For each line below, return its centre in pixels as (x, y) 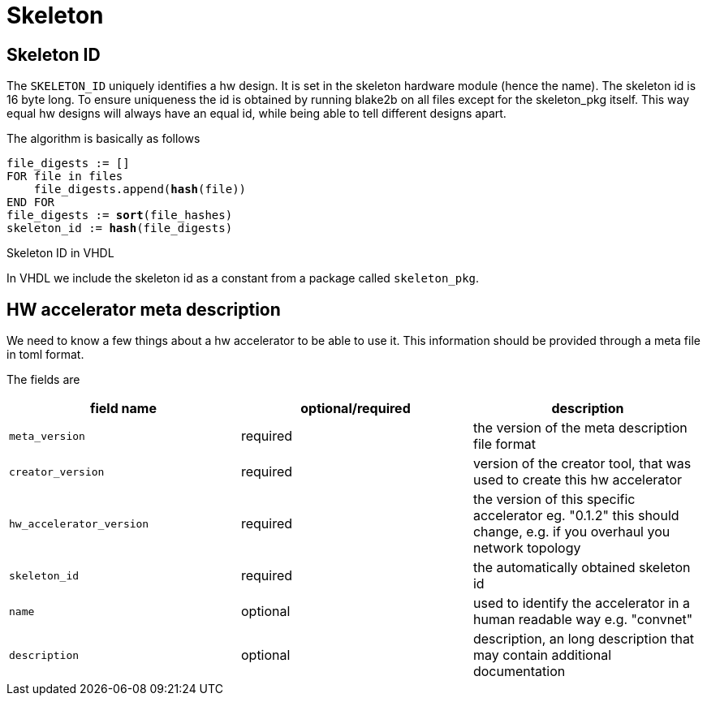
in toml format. (45, 355)
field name (123, 409)
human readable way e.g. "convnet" (583, 620)
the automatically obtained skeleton (582, 568)
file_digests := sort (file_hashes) (120, 215)
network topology (527, 548)
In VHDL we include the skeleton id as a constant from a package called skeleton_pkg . (243, 278)
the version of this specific (554, 500)
